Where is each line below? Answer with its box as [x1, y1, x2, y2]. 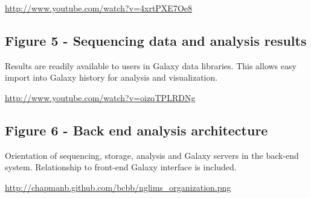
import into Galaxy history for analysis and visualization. [5, 71, 218, 84]
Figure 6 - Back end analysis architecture [5, 120, 268, 139]
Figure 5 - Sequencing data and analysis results [5, 31, 307, 49]
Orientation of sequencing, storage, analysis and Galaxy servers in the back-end [5, 149, 299, 161]
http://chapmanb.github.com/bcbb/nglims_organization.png [5, 181, 231, 193]
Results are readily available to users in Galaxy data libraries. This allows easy [5, 59, 297, 72]
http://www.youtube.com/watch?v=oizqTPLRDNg [5, 91, 196, 104]
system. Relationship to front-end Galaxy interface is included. [5, 161, 237, 173]
